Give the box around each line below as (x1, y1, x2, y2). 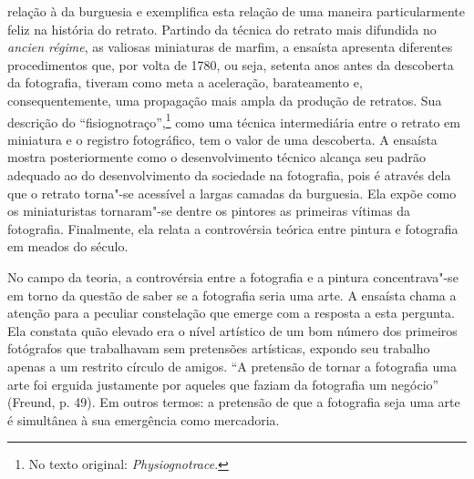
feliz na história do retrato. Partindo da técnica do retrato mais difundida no (7, 19, 437, 38)
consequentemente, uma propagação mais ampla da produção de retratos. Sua (7, 90, 442, 109)
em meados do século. (7, 237, 129, 256)
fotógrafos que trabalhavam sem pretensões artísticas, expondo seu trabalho (7, 339, 430, 358)
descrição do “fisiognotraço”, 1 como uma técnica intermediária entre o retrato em (7, 109, 460, 131)
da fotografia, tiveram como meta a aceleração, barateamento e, (7, 73, 363, 92)
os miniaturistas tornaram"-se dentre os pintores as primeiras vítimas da (7, 201, 411, 220)
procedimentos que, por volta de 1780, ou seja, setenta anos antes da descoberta (7, 55, 454, 74)
